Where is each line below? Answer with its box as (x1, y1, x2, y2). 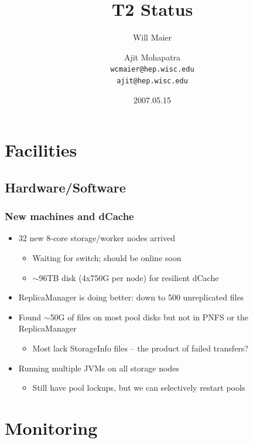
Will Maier (132, 31, 172, 43)
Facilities (5, 138, 77, 162)
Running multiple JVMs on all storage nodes (18, 361, 179, 374)
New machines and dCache (5, 209, 134, 224)
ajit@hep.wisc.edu (117, 76, 188, 85)
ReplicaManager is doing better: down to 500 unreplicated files (18, 291, 244, 303)
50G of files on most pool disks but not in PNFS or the (50, 310, 249, 323)
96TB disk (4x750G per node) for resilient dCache (39, 271, 219, 283)
